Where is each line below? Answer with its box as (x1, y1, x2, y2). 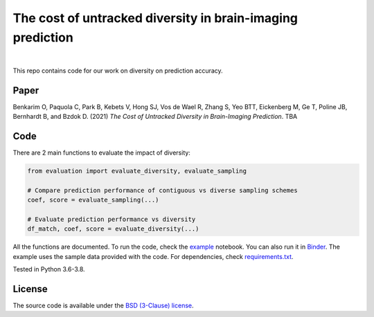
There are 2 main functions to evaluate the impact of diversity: (12, 148, 190, 157)
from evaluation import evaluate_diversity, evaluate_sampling (27, 166, 247, 175)
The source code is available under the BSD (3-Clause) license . (12, 301, 194, 309)
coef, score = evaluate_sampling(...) (27, 196, 159, 204)
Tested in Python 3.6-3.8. (12, 265, 86, 273)
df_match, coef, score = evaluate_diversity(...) (27, 225, 199, 233)
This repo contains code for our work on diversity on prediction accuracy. (12, 66, 223, 75)
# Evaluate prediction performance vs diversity (27, 215, 196, 223)
